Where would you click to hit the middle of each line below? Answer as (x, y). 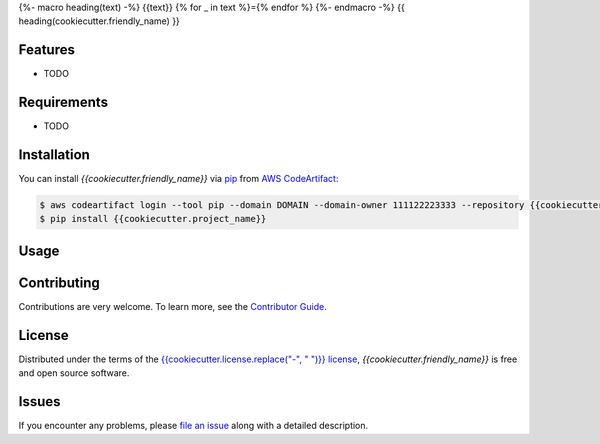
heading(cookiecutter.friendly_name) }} (99, 21)
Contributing (59, 282)
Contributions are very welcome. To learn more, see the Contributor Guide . (172, 306)
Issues (39, 401)
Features (46, 50)
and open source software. (74, 373)
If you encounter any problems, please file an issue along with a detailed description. (193, 426)
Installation (54, 155)
